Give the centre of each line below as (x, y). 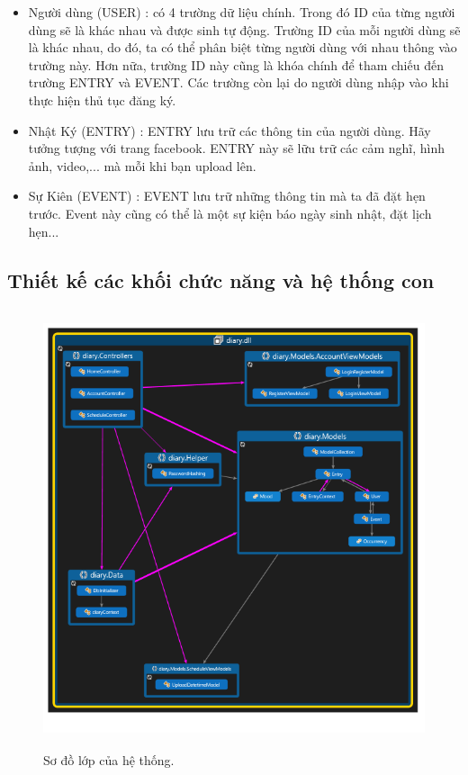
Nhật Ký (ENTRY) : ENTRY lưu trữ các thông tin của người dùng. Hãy (229, 130)
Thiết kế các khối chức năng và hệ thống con (221, 279)
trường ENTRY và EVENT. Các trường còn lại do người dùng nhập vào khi (238, 82)
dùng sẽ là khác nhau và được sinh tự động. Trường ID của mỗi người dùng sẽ (244, 29)
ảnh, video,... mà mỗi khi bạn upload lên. (142, 165)
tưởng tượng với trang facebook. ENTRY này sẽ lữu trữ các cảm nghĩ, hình (236, 148)
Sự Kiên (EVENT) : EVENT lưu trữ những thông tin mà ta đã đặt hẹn (227, 196)
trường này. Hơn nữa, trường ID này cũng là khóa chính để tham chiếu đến (236, 64)
